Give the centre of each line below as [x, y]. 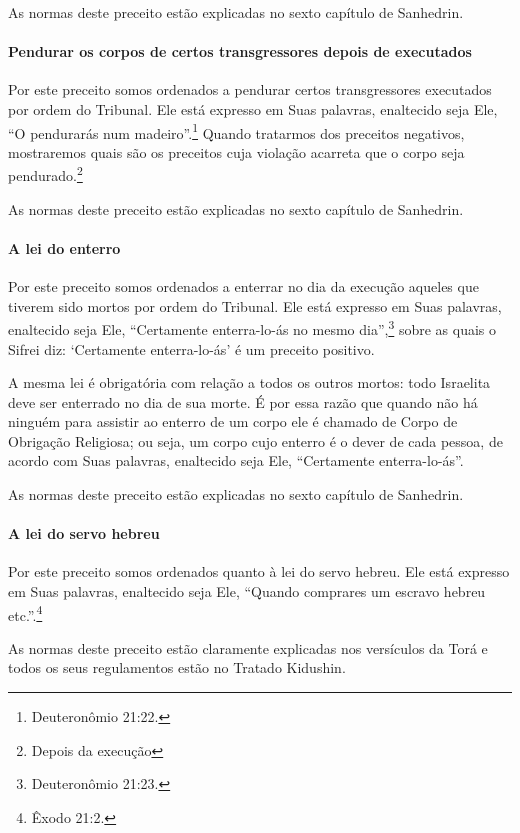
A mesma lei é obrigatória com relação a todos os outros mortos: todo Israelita [249, 382]
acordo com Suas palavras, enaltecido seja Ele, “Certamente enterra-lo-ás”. [236, 460]
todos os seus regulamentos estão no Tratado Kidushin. [177, 667]
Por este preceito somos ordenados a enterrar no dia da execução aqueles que [243, 286]
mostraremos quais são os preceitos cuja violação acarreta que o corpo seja [236, 151]
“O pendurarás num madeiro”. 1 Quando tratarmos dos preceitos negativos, [236, 131]
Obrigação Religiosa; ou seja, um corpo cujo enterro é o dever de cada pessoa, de [255, 440]
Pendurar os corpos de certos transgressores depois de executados [240, 51]
